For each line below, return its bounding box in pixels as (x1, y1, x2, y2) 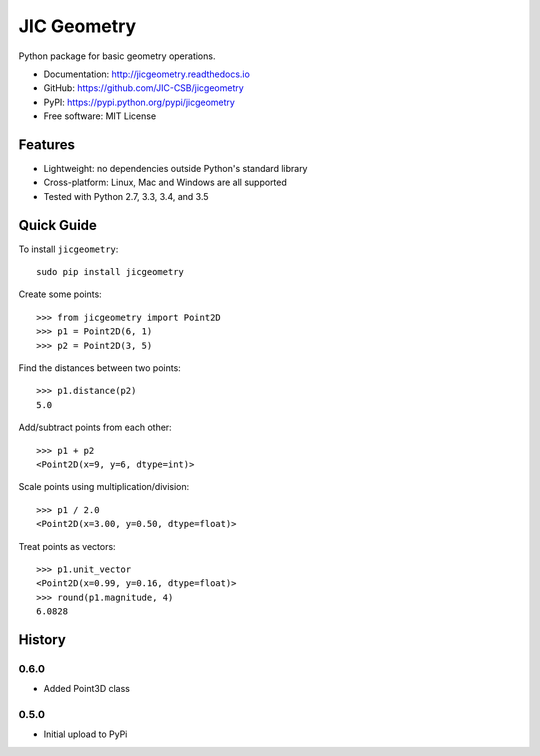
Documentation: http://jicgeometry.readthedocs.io (43, 68, 250, 80)
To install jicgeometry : (18, 243, 119, 255)
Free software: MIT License (43, 110, 157, 122)
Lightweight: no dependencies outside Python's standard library (43, 163, 308, 175)
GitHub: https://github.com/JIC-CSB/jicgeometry (43, 82, 244, 94)
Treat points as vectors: (18, 540, 116, 552)
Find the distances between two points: (18, 362, 182, 374)
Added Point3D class (43, 683, 130, 695)
